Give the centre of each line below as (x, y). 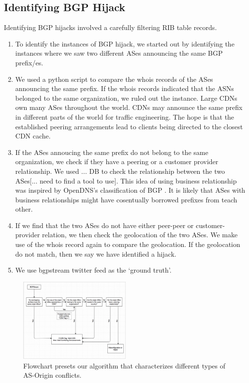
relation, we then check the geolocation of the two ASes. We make (140, 235)
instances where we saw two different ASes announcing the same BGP (119, 53)
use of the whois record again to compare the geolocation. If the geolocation (128, 244)
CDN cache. (33, 136)
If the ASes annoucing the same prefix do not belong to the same (112, 152)
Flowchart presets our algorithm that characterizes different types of (124, 365)
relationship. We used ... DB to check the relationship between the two (120, 171)
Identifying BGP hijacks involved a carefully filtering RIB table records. (110, 27)
